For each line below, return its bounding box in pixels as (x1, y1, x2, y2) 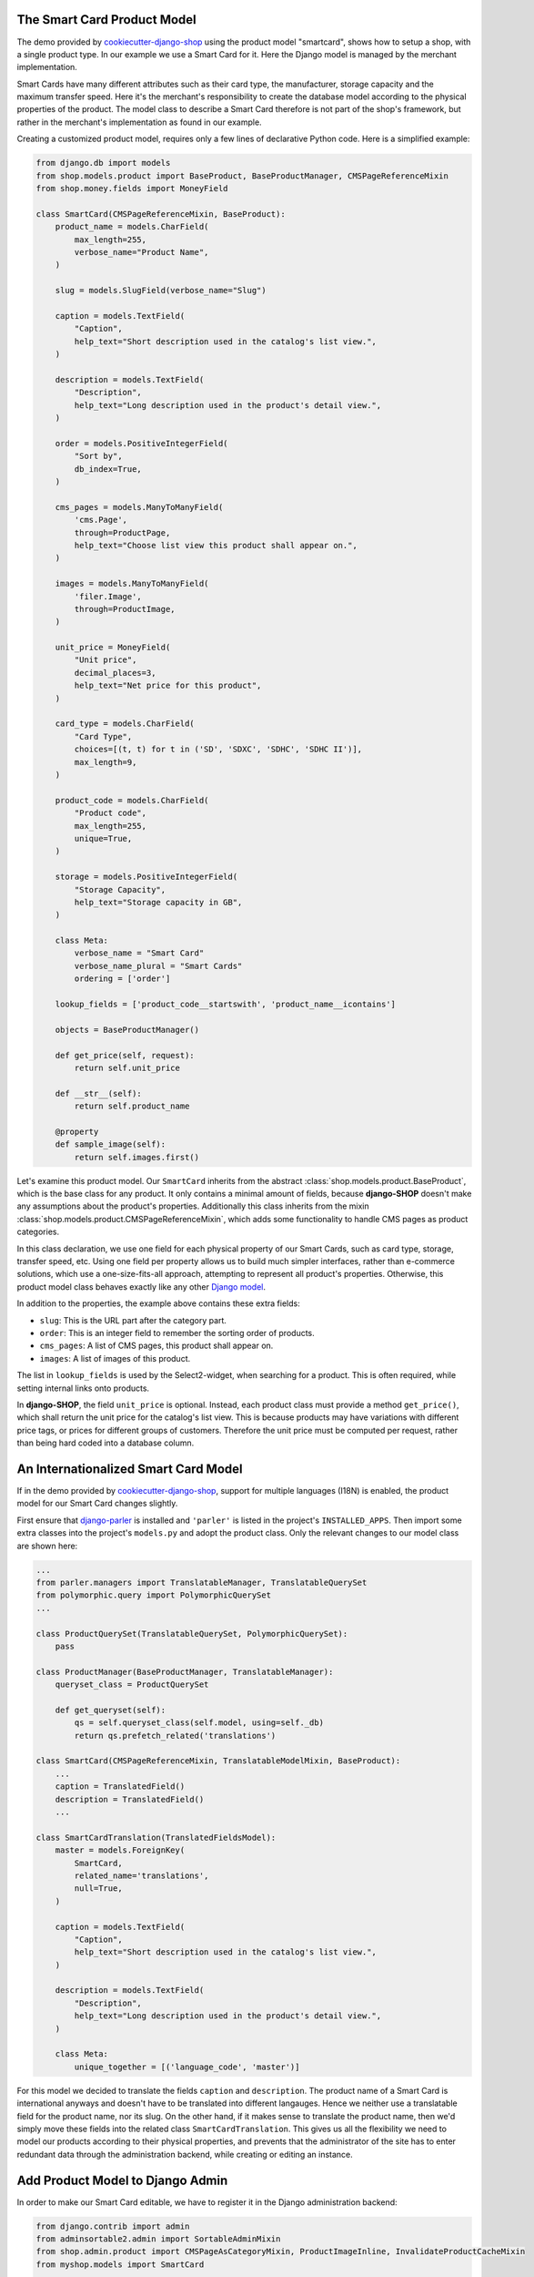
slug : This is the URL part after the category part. (39, 1314, 227, 1325)
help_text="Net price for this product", (74, 680, 262, 691)
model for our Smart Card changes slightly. (16, 1498, 178, 1509)
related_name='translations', (74, 1870, 209, 1881)
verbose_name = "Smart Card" (74, 948, 205, 958)
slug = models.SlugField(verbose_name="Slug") (55, 285, 267, 296)
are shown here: (16, 1540, 78, 1551)
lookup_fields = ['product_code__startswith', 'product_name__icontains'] (55, 999, 396, 1010)
